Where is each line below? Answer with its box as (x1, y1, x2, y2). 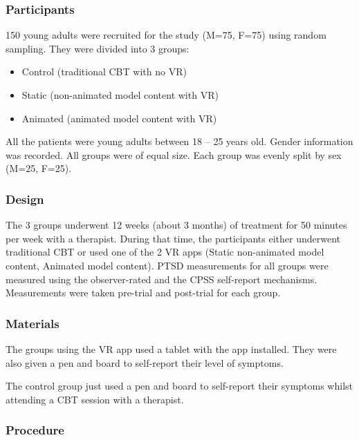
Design (6, 190, 44, 207)
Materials (6, 314, 59, 332)
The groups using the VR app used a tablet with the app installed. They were (6, 341, 337, 356)
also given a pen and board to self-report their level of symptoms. (6, 355, 284, 370)
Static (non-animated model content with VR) (21, 88, 219, 102)
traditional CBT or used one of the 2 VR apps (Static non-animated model (6, 245, 324, 259)
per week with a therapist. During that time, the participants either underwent (6, 231, 340, 245)
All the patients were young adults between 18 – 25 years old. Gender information (6, 134, 353, 149)
